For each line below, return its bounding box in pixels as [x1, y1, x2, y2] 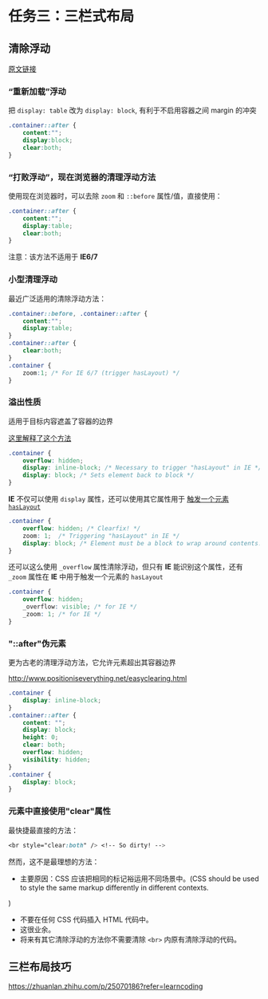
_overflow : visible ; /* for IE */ [22, 603, 137, 611]
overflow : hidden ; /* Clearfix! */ [22, 524, 141, 533]
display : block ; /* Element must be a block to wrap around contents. [22, 539, 262, 547]
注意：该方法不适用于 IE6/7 [8, 252, 98, 262]
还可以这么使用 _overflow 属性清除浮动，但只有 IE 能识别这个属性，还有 [8, 562, 243, 572]
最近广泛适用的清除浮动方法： [8, 293, 106, 303]
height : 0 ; [22, 734, 59, 741]
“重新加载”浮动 [8, 85, 66, 96]
